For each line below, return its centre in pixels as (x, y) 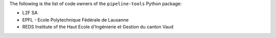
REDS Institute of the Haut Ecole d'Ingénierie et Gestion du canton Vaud (98, 27)
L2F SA (30, 13)
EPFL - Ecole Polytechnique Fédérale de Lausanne (75, 19)
